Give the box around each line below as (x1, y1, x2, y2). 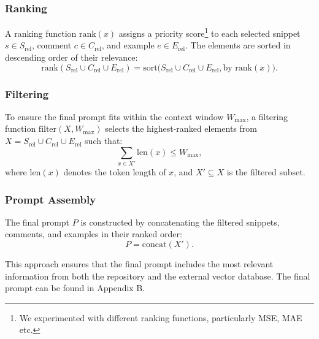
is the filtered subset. (226, 165, 306, 178)
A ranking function (5, 26, 77, 39)
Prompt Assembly (5, 191, 96, 207)
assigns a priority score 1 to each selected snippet (118, 25, 301, 39)
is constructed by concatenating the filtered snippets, (80, 215, 280, 228)
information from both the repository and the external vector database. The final (5, 269, 310, 282)
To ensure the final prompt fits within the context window (5, 110, 224, 123)
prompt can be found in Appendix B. (5, 281, 145, 294)
